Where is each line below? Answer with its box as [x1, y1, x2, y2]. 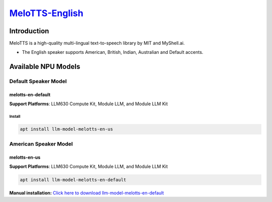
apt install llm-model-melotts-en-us [20, 126, 113, 132]
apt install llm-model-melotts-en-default [20, 177, 126, 182]
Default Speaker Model [9, 78, 67, 85]
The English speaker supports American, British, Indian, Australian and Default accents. [22, 49, 203, 55]
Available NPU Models [9, 62, 81, 71]
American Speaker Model [9, 140, 73, 147]
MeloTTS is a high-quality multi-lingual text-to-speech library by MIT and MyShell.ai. [9, 40, 185, 46]
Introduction [9, 27, 49, 35]
